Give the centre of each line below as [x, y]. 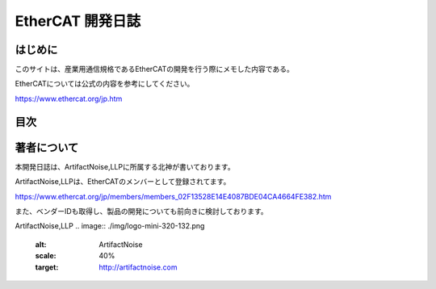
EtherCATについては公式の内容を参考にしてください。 [105, 84]
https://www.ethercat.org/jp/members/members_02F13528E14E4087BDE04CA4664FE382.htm [173, 196]
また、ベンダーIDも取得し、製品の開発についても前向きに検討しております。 [141, 211]
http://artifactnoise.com [138, 267]
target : [47, 267]
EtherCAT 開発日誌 [78, 21]
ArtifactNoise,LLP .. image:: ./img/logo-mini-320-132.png [110, 226]
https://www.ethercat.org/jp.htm [69, 98]
